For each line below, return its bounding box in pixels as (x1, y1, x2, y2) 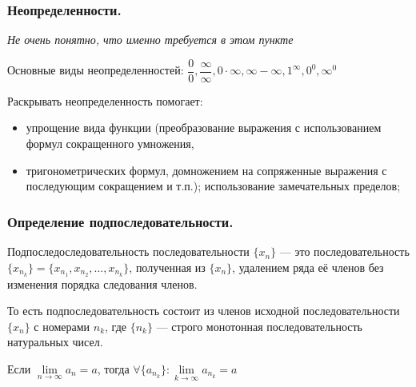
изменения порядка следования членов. (7, 275, 198, 292)
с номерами (34, 317, 90, 334)
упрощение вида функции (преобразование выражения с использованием (26, 119, 382, 136)
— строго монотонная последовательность (156, 317, 362, 334)
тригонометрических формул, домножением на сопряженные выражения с (26, 162, 387, 178)
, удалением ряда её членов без (232, 258, 384, 275)
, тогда (97, 360, 130, 377)
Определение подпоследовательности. (7, 211, 234, 231)
